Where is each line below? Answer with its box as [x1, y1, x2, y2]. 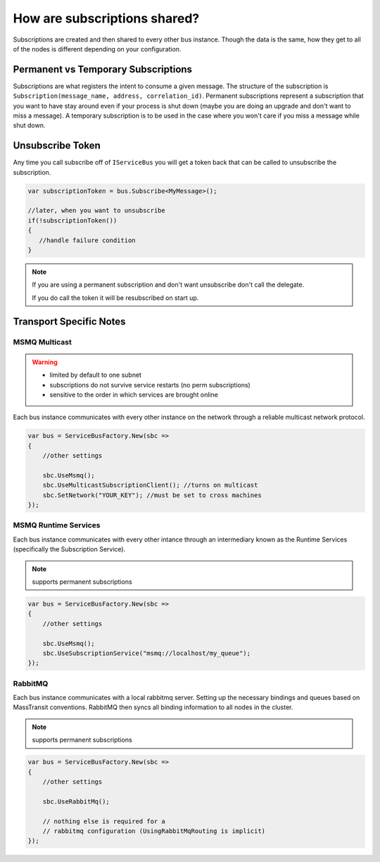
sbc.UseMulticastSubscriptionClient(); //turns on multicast [42, 481, 258, 489]
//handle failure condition [39, 236, 137, 244]
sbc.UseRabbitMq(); [42, 797, 110, 806]
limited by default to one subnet [49, 370, 142, 380]
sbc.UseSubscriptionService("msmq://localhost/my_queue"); [42, 649, 251, 657]
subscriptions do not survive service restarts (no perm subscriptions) [49, 380, 251, 389]
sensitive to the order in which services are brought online [49, 390, 218, 399]
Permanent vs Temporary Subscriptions [13, 63, 193, 75]
